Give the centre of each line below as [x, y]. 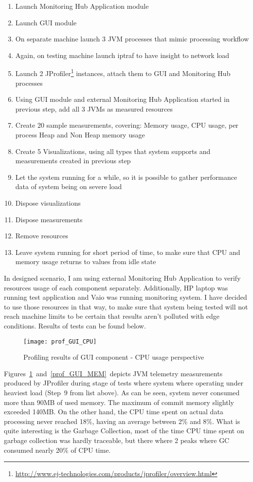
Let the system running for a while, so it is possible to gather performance [126, 177]
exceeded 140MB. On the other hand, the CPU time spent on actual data [114, 412]
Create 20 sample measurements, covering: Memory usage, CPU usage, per [127, 125]
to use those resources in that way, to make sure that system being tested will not [126, 306]
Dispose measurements [49, 219]
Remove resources [42, 236]
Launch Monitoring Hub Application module [82, 6]
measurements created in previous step [73, 161]
